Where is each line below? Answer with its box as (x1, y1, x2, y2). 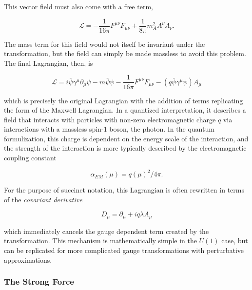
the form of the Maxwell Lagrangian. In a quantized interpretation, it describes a (4, 105, 246, 115)
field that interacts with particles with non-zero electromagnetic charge (4, 114, 216, 124)
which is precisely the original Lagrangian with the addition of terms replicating (4, 95, 243, 105)
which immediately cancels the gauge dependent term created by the (4, 226, 209, 236)
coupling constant (4, 153, 57, 163)
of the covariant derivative (4, 194, 82, 204)
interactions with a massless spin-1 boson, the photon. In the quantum (4, 124, 214, 134)
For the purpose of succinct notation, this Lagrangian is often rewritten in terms (4, 185, 244, 195)
